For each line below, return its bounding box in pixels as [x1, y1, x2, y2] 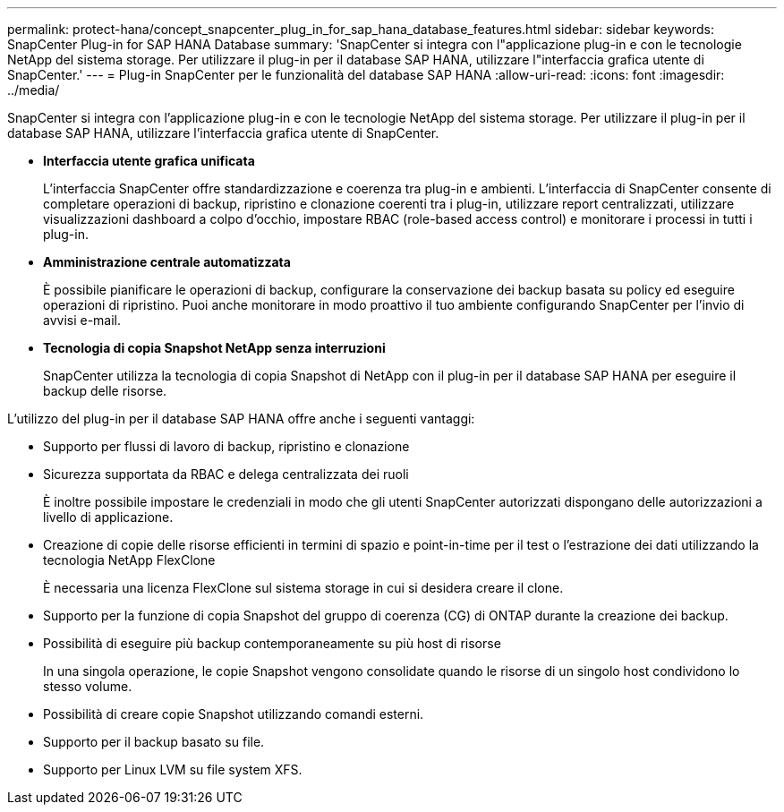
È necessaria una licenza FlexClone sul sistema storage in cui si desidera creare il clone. [43, 580, 564, 595]
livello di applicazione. [43, 509, 174, 525]
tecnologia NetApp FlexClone [43, 552, 216, 568]
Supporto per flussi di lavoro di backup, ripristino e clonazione [43, 439, 410, 454]
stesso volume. [43, 679, 132, 694]
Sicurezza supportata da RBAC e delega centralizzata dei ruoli [43, 466, 409, 482]
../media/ [7, 82, 60, 98]
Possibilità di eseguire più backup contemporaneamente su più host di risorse [43, 636, 501, 651]
